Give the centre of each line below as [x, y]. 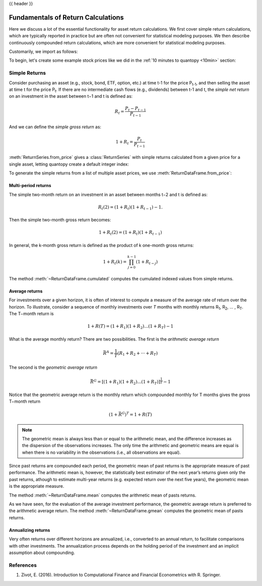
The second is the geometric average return [53, 367]
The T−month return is [31, 314]
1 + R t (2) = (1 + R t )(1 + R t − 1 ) [131, 233]
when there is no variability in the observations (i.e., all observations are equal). [101, 452]
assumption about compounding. [42, 552]
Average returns [26, 291]
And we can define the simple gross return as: [55, 127]
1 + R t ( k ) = [115, 262]
